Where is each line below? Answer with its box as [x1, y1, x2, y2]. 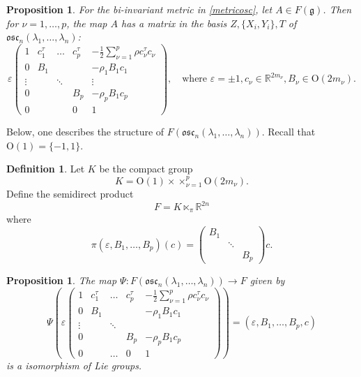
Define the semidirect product [6, 186, 134, 200]
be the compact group [99, 161, 193, 176]
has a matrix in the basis [121, 15, 227, 30]
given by [249, 273, 285, 288]
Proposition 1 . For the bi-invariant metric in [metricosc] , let [6, 2, 272, 16]
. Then [323, 2, 352, 16]
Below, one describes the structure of [6, 124, 164, 138]
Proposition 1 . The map [6, 273, 117, 288]
